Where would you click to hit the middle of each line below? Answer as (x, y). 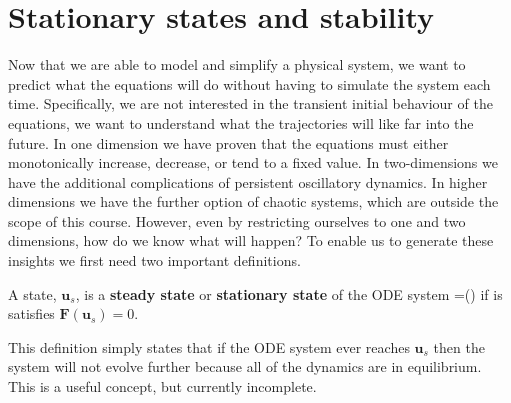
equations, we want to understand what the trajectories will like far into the (241, 122)
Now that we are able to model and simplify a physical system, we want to (237, 64)
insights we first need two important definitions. (154, 260)
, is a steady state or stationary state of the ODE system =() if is (289, 293)
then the (459, 346)
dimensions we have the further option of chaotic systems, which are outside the (253, 201)
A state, (32, 293)
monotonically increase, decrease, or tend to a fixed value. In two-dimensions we (253, 162)
